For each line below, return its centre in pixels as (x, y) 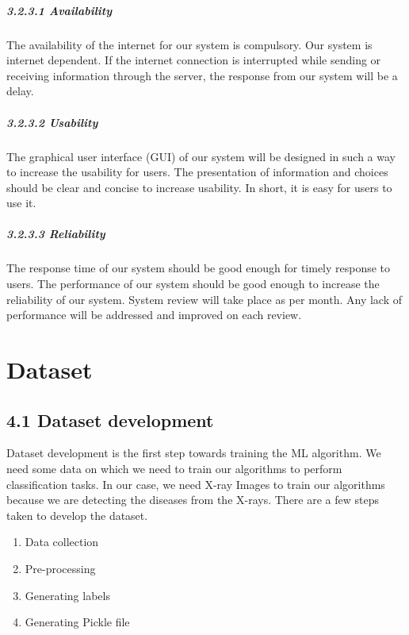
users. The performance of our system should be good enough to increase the (193, 284)
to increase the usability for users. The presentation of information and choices (197, 172)
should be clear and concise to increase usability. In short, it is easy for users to (199, 187)
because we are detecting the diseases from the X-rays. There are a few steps (193, 500)
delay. (20, 91)
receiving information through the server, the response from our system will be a (202, 75)
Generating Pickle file (77, 622)
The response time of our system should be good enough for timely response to (199, 268)
